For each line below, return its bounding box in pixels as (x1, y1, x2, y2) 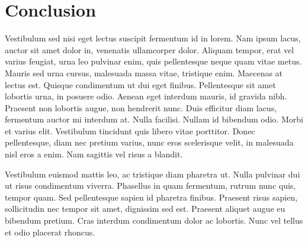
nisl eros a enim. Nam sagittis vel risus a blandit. (5, 148, 183, 160)
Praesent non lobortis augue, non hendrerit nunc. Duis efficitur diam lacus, (5, 101, 277, 114)
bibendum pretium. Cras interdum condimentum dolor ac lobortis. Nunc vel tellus (5, 214, 303, 227)
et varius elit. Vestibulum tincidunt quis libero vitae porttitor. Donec (5, 124, 255, 137)
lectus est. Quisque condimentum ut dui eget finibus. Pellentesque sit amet (5, 78, 276, 91)
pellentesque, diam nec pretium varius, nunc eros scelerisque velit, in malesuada (5, 136, 294, 149)
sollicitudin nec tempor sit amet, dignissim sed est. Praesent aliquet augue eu (5, 202, 285, 215)
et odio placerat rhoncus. (5, 225, 95, 238)
